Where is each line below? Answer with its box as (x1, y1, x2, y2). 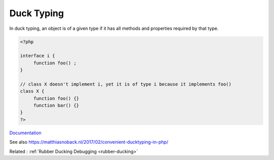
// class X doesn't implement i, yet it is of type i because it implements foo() (20, 81, 232, 87)
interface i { (20, 53, 55, 59)
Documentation (9, 130, 42, 136)
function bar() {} (33, 103, 80, 108)
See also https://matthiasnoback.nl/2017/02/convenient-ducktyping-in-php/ (9, 139, 168, 145)
